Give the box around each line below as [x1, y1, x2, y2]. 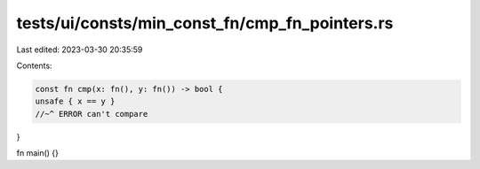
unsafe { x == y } [35, 96, 116, 106]
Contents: [16, 60, 52, 71]
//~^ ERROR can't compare [35, 109, 148, 119]
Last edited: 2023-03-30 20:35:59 [16, 44, 143, 55]
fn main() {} [16, 148, 60, 158]
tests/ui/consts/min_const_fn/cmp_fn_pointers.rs [16, 13, 394, 33]
